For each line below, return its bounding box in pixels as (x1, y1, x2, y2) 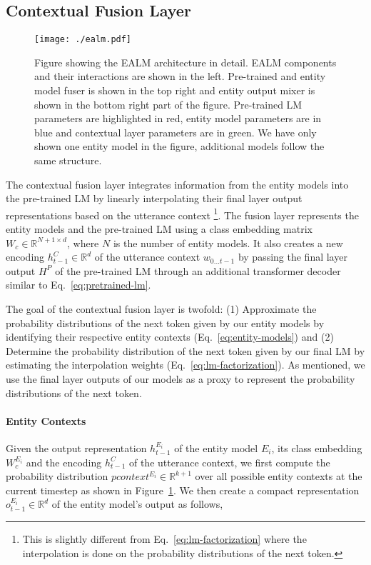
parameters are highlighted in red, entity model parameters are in (34, 111, 322, 126)
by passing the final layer (238, 249, 347, 264)
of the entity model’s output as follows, (51, 496, 223, 511)
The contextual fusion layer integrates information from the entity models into (6, 176, 349, 191)
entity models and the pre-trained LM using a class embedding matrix (6, 221, 312, 236)
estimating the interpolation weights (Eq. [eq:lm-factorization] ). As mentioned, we (6, 357, 365, 372)
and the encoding (26, 454, 102, 469)
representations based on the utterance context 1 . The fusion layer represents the (6, 205, 359, 222)
